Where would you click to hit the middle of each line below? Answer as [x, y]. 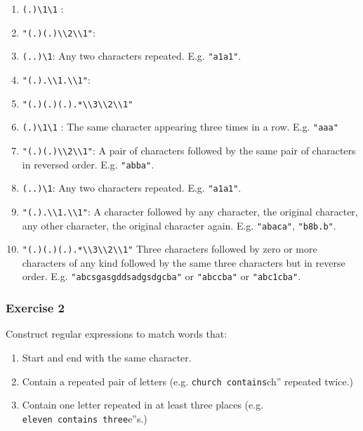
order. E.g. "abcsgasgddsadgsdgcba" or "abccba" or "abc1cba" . [161, 276]
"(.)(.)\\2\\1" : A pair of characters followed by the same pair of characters [189, 150]
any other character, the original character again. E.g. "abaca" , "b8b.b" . [179, 225]
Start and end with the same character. [107, 357]
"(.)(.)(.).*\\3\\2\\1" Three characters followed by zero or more [170, 249]
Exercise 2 [35, 308]
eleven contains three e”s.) [85, 418]
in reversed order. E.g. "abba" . [88, 164]
